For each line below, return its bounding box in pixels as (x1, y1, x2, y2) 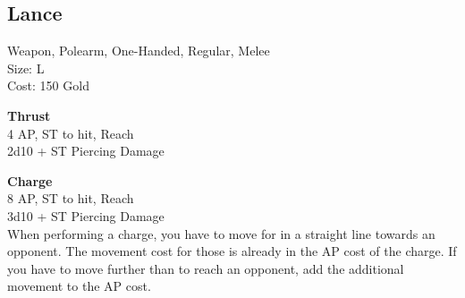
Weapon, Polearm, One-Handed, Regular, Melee (7, 41, 270, 60)
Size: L (7, 58, 45, 77)
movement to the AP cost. (7, 277, 151, 295)
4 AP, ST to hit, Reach (7, 123, 134, 142)
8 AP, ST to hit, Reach (7, 189, 134, 208)
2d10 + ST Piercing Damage (7, 141, 165, 160)
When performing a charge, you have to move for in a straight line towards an (7, 224, 435, 243)
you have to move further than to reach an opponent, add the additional (7, 259, 404, 277)
